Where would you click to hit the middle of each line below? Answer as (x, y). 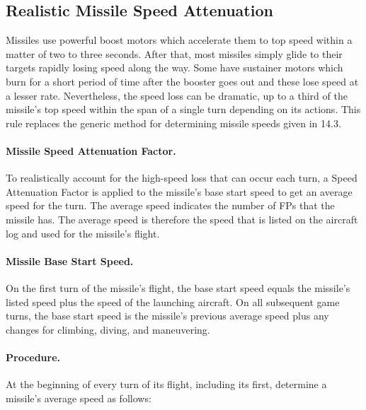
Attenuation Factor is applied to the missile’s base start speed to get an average (179, 191)
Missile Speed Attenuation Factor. (91, 150)
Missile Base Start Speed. (70, 260)
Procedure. (33, 357)
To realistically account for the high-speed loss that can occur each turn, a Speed (182, 178)
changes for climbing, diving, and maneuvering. (108, 329)
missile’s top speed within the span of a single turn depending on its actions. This (183, 109)
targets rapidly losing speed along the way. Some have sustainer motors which (175, 68)
